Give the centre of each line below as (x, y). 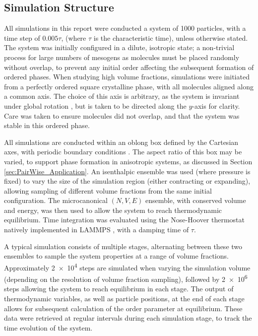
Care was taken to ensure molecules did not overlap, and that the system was (122, 115)
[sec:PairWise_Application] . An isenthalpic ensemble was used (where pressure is (127, 171)
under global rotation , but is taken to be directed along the (95, 105)
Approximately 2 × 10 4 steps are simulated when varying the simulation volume (127, 267)
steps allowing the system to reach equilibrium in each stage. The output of (119, 289)
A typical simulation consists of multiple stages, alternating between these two (123, 246)
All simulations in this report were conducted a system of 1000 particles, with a (125, 28)
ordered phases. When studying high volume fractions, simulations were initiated (127, 77)
